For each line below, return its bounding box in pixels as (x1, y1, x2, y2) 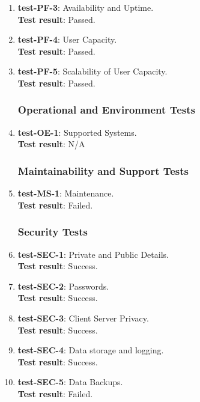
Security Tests (17, 224, 88, 239)
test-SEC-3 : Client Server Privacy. (17, 311, 149, 324)
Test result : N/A (17, 138, 85, 150)
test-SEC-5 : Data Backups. (17, 376, 123, 388)
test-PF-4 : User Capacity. (17, 33, 117, 46)
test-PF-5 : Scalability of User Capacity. (17, 65, 168, 78)
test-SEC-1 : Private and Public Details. (17, 248, 169, 260)
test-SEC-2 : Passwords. (17, 279, 109, 292)
